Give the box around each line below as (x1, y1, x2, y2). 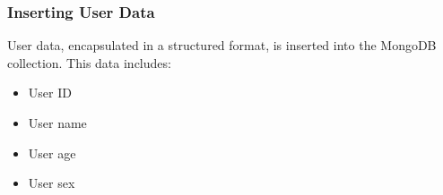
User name (28, 114, 87, 131)
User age (28, 143, 76, 162)
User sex (28, 174, 75, 192)
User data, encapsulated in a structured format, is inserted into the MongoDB (7, 36, 437, 55)
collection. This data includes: (7, 53, 171, 72)
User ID (28, 83, 72, 102)
